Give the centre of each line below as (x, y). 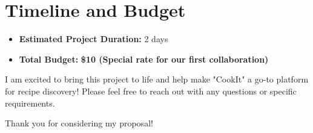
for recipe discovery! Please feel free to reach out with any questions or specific (151, 91)
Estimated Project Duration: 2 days (94, 39)
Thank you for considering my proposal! (79, 123)
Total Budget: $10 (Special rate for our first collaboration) (144, 59)
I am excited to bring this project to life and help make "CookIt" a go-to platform (157, 79)
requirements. (30, 103)
